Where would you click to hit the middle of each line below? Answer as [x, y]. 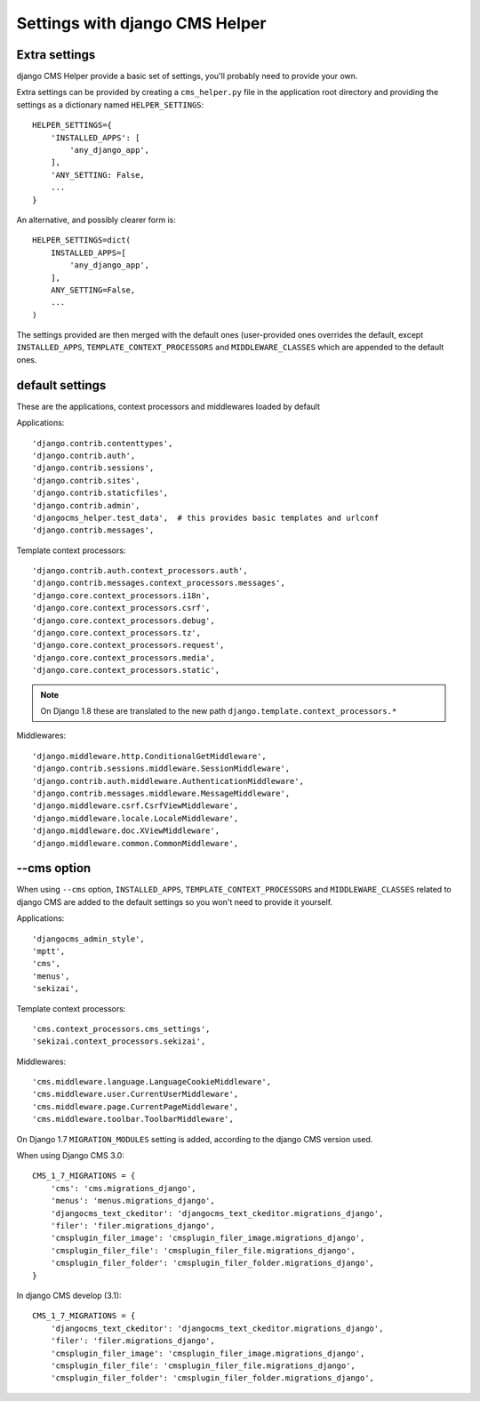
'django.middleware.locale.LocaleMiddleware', [136, 818]
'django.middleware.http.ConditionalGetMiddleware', [149, 756]
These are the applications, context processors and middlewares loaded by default [168, 406]
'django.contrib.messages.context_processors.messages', [159, 583]
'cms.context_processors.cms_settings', [121, 1029]
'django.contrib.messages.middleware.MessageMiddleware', [161, 793]
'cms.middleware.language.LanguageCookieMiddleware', [152, 1082]
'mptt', [49, 951]
